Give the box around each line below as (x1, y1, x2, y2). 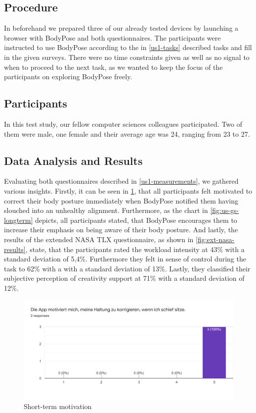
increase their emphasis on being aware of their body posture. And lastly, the (4, 224, 238, 235)
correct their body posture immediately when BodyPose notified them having (4, 195, 238, 206)
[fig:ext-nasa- (195, 234, 235, 244)
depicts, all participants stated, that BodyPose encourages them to (35, 214, 237, 225)
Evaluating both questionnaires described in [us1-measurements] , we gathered (4, 176, 239, 186)
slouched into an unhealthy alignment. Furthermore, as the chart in (4, 205, 208, 215)
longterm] (4, 214, 33, 225)
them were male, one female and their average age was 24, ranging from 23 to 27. (4, 128, 250, 139)
